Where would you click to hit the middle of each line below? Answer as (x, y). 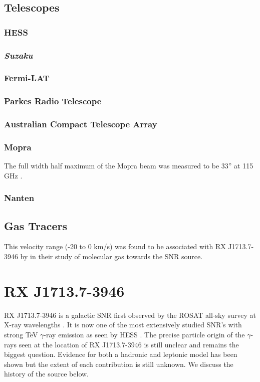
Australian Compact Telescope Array (81, 124)
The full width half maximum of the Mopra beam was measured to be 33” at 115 (129, 166)
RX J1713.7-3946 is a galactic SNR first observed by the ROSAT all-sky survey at (130, 315)
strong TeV (21, 334)
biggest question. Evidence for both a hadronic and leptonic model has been (121, 354)
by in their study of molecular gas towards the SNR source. (111, 256)
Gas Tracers (36, 225)
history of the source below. (47, 374)
